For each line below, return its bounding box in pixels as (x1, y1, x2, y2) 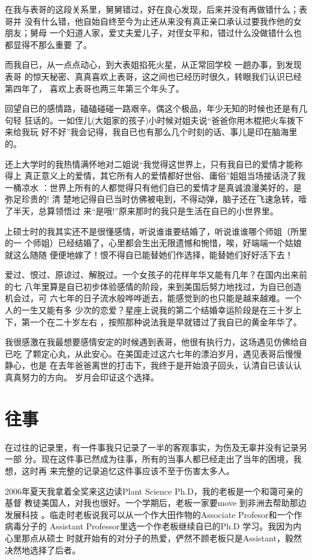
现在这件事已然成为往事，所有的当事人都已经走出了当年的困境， (41, 453, 293, 465)
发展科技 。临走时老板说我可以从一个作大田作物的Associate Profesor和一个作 (5, 508, 302, 520)
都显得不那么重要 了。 (5, 38, 92, 50)
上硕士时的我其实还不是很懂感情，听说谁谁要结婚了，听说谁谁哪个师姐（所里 (5, 224, 307, 237)
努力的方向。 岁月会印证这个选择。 (21, 371, 159, 384)
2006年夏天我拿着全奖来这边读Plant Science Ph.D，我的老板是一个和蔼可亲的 (5, 484, 303, 497)
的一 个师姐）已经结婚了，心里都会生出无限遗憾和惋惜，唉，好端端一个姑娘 (5, 236, 302, 249)
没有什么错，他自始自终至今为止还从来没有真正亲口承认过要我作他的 (24, 14, 293, 27)
